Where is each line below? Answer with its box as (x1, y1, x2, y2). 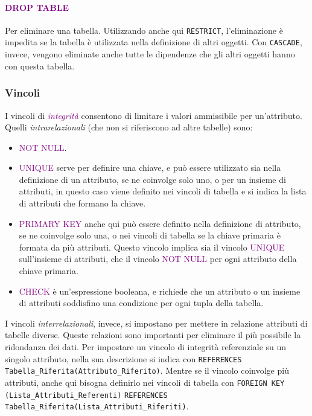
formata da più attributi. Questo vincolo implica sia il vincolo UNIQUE (19, 240, 285, 253)
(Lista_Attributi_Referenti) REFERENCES (5, 391, 168, 400)
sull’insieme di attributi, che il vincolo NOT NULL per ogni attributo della (19, 252, 297, 265)
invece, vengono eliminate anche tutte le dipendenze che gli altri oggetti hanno (5, 48, 295, 60)
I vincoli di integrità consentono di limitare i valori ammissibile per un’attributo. (5, 109, 302, 121)
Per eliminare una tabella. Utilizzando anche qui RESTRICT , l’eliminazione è (5, 24, 283, 36)
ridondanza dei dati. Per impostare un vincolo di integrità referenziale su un (5, 341, 287, 353)
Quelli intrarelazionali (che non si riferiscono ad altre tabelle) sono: (5, 121, 253, 133)
